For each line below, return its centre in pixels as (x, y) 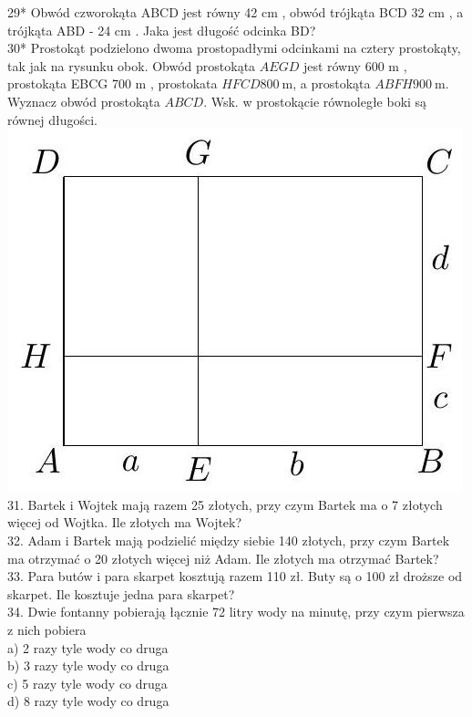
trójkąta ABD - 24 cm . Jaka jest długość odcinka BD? (162, 30)
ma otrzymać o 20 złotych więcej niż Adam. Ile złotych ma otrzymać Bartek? (223, 558)
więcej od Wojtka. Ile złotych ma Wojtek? (125, 522)
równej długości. (52, 119)
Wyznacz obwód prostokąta (84, 101)
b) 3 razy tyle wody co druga (88, 665)
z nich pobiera (47, 629)
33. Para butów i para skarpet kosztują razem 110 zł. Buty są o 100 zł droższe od (235, 576)
